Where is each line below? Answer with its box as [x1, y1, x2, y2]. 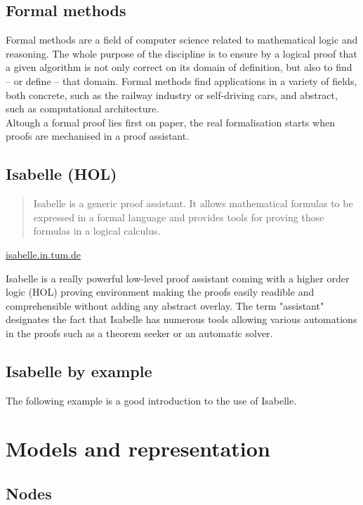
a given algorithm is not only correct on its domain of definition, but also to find [6, 60, 352, 74]
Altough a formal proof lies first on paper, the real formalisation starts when [6, 114, 335, 129]
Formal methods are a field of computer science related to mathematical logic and [6, 32, 358, 47]
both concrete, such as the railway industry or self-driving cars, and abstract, [6, 87, 338, 102]
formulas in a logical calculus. [33, 223, 161, 238]
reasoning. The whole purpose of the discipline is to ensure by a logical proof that [6, 46, 357, 60]
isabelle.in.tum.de [6, 247, 81, 261]
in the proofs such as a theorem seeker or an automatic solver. [6, 325, 273, 340]
